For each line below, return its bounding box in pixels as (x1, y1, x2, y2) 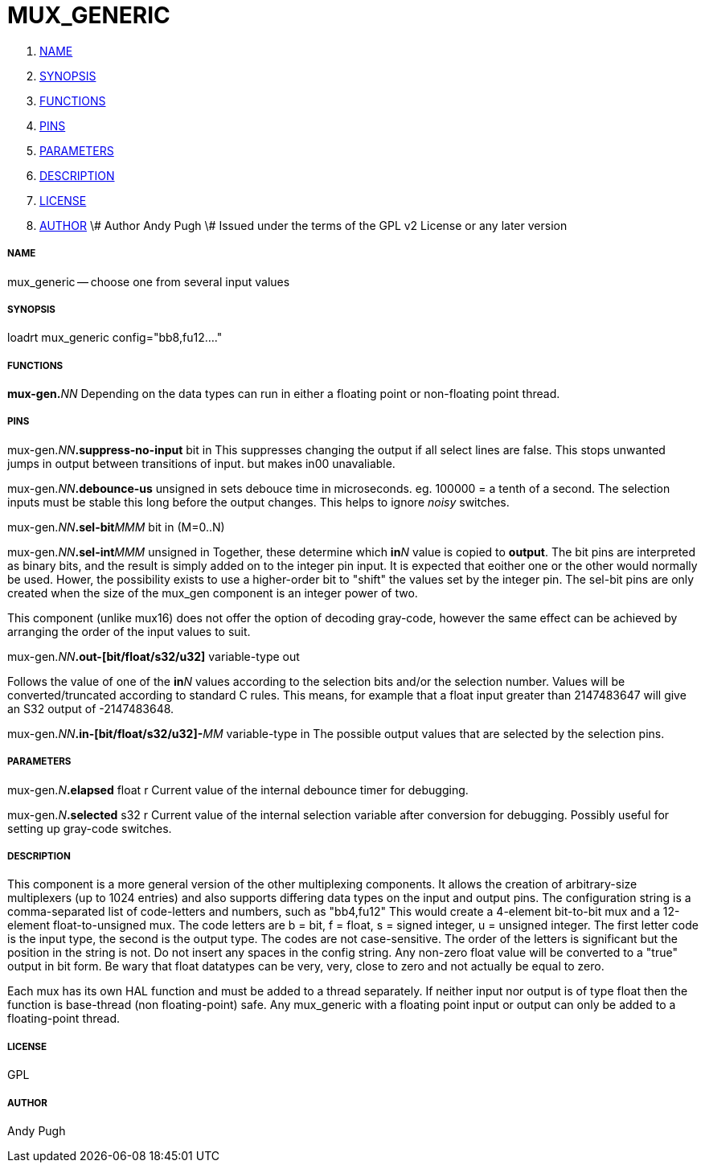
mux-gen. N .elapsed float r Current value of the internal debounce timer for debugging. (7, 782, 469, 797)
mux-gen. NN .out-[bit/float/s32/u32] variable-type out (7, 649, 300, 663)
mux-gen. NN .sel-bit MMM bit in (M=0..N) (7, 519, 225, 534)
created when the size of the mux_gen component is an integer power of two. (7, 585, 418, 600)
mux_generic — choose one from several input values (7, 274, 290, 289)
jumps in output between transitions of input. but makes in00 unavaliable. (7, 456, 396, 470)
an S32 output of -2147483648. (7, 701, 174, 716)
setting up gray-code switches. (7, 821, 172, 835)
